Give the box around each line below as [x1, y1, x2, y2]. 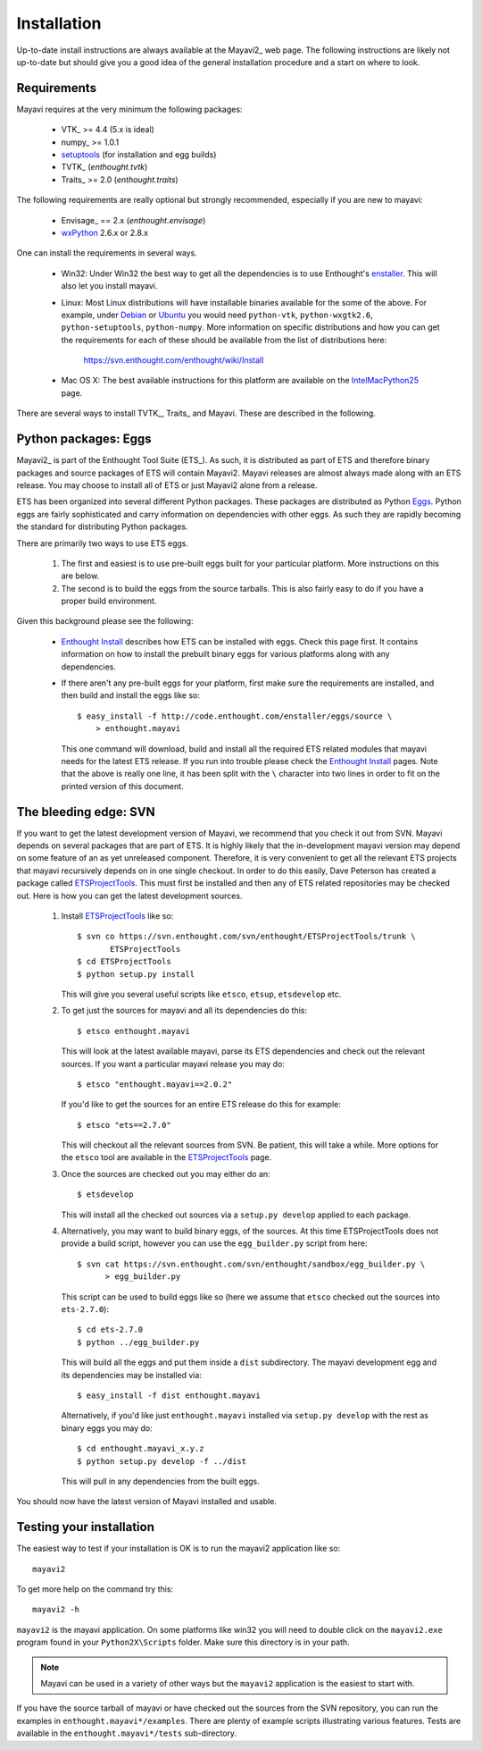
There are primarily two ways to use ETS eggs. [16, 537, 189, 549]
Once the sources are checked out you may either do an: [61, 1168, 271, 1179]
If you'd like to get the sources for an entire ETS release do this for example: [61, 1099, 341, 1110]
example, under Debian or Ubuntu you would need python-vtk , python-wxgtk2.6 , [61, 309, 374, 320]
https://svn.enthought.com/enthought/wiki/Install [83, 355, 264, 366]
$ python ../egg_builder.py [77, 1337, 200, 1347]
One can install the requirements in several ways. [16, 248, 198, 258]
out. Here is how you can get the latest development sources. [16, 890, 243, 901]
